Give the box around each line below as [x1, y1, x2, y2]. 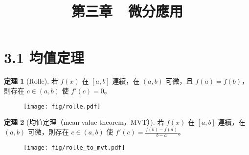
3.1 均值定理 [4, 47, 84, 67]
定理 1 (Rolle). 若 [4, 76, 58, 86]
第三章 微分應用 [71, 1, 183, 21]
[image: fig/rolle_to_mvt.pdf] [23, 144, 125, 151]
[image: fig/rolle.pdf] [23, 103, 101, 110]
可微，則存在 [27, 127, 69, 137]
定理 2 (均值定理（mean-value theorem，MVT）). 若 [4, 117, 164, 127]
